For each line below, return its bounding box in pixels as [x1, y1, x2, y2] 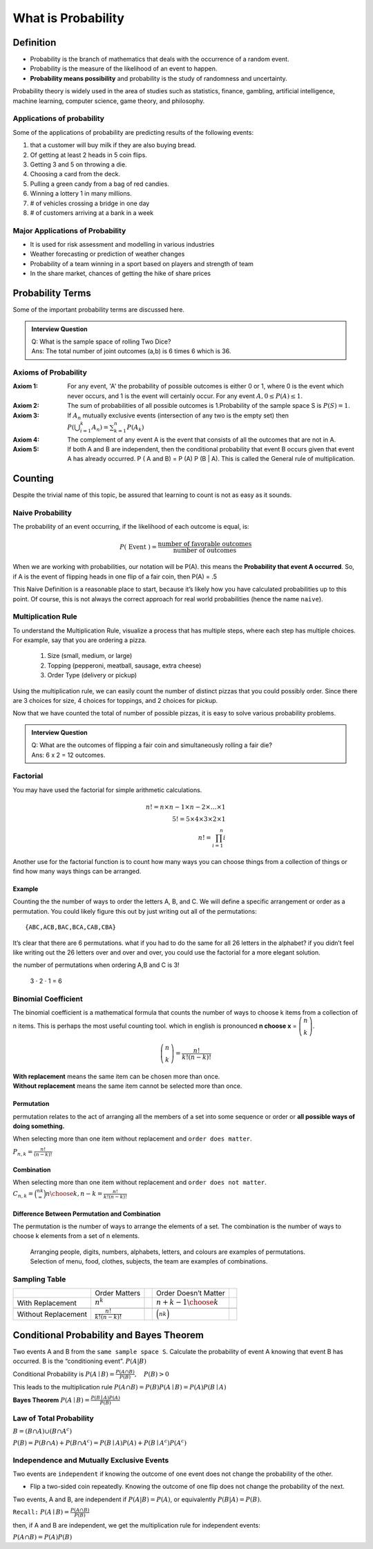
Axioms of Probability [12, 368, 88, 377]
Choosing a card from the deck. [30, 170, 121, 178]
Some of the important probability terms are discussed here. [12, 306, 185, 314]
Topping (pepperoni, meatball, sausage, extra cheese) [47, 661, 202, 670]
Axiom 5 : [12, 444, 39, 453]
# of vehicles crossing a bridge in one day [30, 199, 150, 207]
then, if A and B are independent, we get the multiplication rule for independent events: [12, 1521, 260, 1529]
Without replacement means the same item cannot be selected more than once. [12, 1082, 242, 1090]
